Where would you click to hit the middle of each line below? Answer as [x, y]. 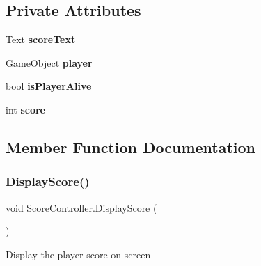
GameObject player [49, 62]
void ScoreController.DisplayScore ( [81, 207]
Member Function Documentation [131, 147]
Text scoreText [41, 39]
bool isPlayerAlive [49, 86]
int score [25, 109]
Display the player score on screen [78, 254]
